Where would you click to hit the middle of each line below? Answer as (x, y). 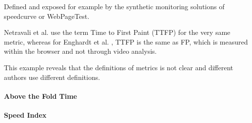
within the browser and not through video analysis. (80, 51)
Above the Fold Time (40, 96)
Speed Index (25, 115)
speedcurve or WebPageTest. (47, 16)
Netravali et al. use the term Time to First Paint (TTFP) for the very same (117, 32)
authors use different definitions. (52, 77)
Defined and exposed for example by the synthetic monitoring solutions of (114, 6)
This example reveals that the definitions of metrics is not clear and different (119, 67)
